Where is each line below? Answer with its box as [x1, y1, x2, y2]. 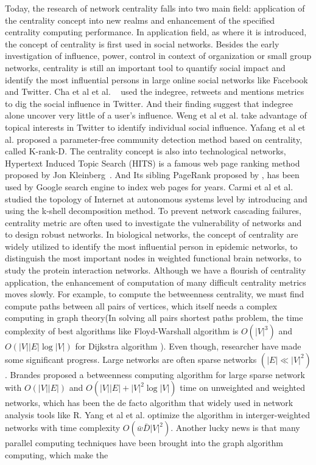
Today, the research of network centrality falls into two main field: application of [5, 2, 305, 14]
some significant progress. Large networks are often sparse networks [5, 353, 257, 365]
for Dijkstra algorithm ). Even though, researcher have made [75, 340, 301, 353]
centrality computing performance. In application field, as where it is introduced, [5, 26, 307, 38]
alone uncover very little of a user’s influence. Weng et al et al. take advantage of [5, 109, 307, 122]
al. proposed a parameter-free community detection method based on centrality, [5, 133, 303, 145]
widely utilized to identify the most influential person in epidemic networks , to [5, 239, 298, 252]
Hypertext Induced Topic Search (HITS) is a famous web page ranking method [5, 156, 300, 169]
